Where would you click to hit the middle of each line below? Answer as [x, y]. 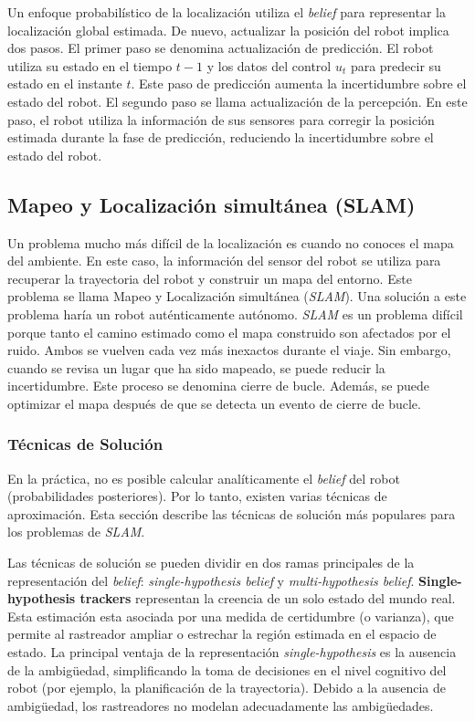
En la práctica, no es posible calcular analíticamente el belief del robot [204, 478]
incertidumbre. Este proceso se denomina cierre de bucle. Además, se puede [218, 386]
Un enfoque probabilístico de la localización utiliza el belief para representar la [227, 12]
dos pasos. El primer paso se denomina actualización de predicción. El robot [221, 48]
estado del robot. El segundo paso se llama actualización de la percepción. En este [237, 101]
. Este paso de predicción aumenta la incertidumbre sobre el [299, 84]
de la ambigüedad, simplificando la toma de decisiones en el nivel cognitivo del [227, 669]
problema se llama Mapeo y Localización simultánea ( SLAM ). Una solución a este [237, 296]
